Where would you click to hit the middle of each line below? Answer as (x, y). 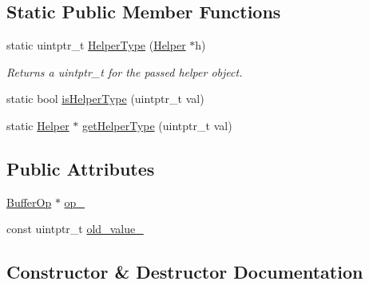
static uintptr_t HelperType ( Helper (96, 45)
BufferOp (29, 202)
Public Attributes (81, 168)
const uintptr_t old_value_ (75, 229)
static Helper (38, 125)
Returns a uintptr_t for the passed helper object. (125, 71)
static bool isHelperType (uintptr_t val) (105, 99)
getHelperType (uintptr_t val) (157, 125)
